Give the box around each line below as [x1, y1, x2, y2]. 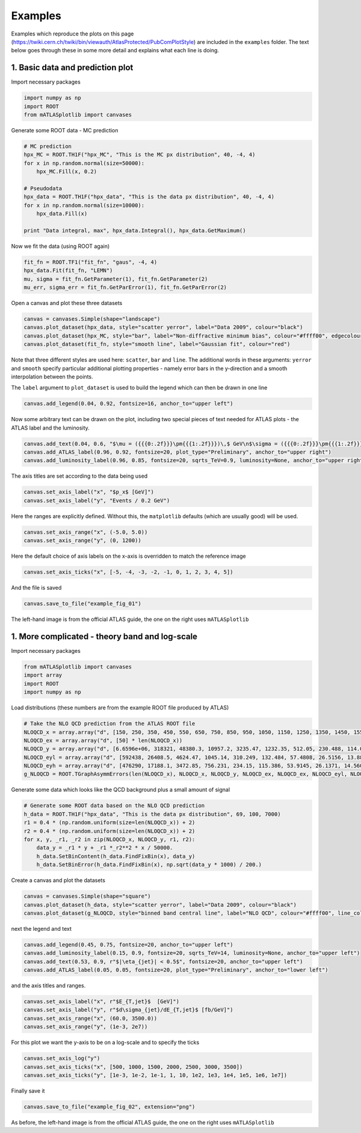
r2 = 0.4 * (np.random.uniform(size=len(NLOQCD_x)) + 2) [23, 827, 196, 835]
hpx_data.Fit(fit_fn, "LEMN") [23, 267, 113, 274]
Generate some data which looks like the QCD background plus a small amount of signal [11, 786, 230, 794]
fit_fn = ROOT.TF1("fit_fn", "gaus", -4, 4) [23, 259, 158, 265]
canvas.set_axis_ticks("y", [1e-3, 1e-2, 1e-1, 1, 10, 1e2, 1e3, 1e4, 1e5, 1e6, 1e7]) [23, 1072, 288, 1078]
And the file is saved [11, 584, 62, 591]
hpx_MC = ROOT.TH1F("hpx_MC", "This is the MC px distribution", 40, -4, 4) [23, 151, 256, 158]
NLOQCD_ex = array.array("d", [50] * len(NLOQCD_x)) [23, 737, 183, 744]
